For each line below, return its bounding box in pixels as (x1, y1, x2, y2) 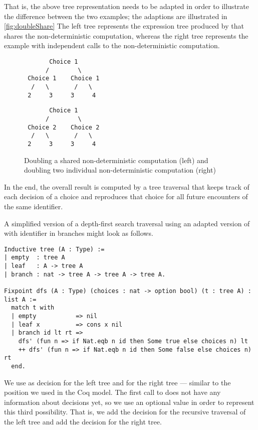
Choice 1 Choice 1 (28, 75, 100, 82)
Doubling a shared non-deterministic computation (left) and (24, 155, 208, 165)
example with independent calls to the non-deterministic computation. (4, 40, 220, 51)
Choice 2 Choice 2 (28, 123, 100, 131)
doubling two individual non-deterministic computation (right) (24, 165, 216, 175)
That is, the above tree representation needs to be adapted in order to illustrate (4, 1, 249, 11)
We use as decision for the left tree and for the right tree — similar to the (4, 377, 231, 387)
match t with (11, 304, 55, 312)
